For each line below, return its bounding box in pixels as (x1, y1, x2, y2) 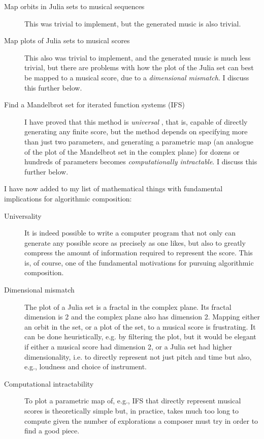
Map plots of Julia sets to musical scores (4, 35, 130, 46)
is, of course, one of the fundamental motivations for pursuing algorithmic (24, 257, 254, 268)
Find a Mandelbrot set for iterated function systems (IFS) (4, 99, 185, 110)
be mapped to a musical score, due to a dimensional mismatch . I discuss (24, 72, 249, 82)
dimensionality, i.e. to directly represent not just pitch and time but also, (24, 351, 252, 362)
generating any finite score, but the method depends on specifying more (24, 126, 248, 137)
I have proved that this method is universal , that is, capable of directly (24, 116, 248, 127)
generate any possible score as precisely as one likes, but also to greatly (24, 237, 246, 248)
